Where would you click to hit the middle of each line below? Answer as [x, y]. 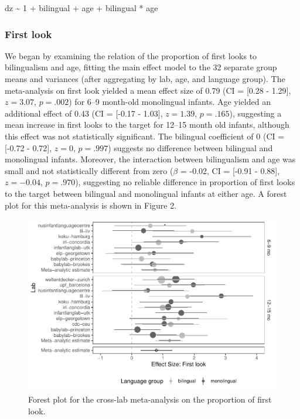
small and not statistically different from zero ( [89, 170]
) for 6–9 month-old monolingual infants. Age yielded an [170, 102]
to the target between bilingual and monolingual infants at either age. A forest [146, 193]
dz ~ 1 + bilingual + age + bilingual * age [81, 8]
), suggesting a [255, 113]
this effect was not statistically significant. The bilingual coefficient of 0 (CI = [145, 136]
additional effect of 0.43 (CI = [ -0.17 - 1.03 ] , [84, 113]
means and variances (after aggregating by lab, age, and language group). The [145, 79]
